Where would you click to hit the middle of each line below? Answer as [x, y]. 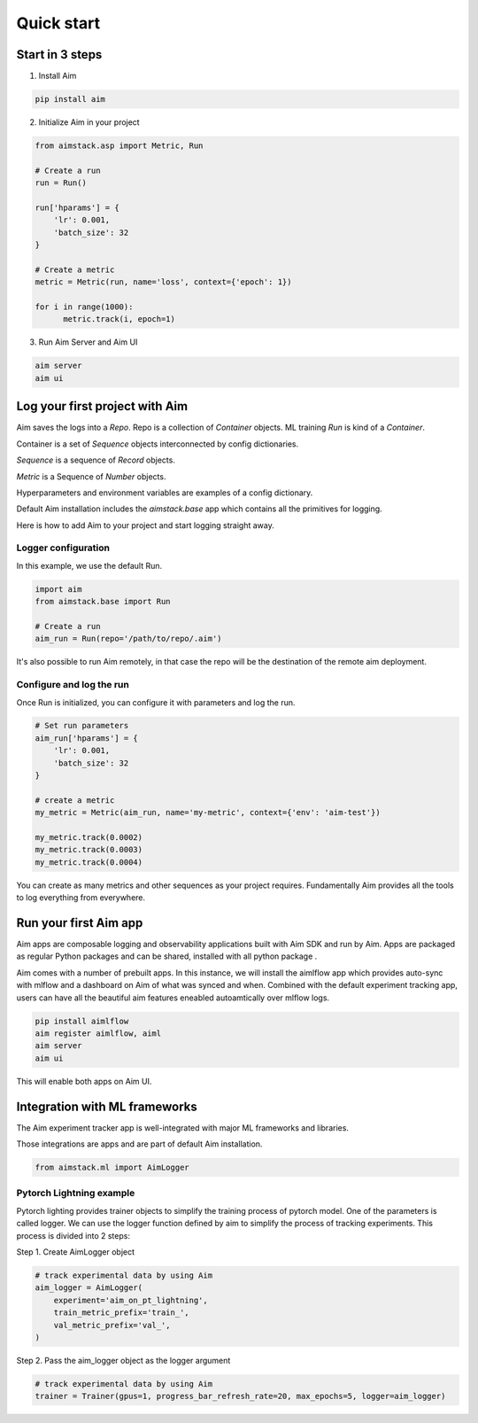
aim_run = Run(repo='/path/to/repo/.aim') [128, 639]
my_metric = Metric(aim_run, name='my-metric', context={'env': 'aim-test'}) [208, 813]
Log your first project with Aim [102, 406]
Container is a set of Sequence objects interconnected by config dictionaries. [158, 444]
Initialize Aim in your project [89, 122]
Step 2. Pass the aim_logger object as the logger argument [123, 1360]
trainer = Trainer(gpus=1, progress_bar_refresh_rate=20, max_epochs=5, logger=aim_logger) [240, 1396]
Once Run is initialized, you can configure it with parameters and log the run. [156, 702]
